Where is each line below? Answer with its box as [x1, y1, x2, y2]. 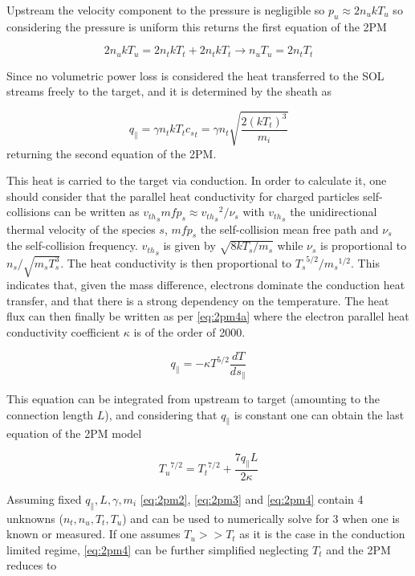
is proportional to [320, 237, 407, 254]
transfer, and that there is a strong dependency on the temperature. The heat [6, 292, 389, 308]
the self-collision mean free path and [200, 220, 379, 237]
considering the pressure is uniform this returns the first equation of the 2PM [6, 18, 387, 35]
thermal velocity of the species [6, 220, 156, 237]
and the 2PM [326, 541, 391, 558]
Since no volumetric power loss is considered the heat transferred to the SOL [6, 67, 384, 84]
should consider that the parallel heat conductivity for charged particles [6, 187, 360, 204]
